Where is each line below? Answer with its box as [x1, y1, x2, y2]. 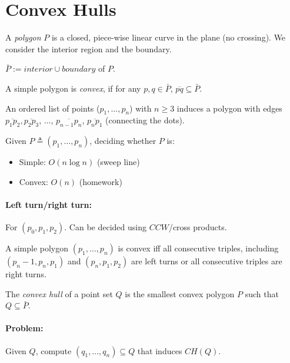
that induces [137, 344, 182, 357]
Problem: [5, 322, 44, 334]
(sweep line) [96, 156, 140, 168]
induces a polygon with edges [176, 102, 282, 114]
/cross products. [168, 221, 227, 233]
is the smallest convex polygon [125, 287, 235, 300]
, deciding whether [89, 135, 156, 147]
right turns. [5, 268, 46, 280]
